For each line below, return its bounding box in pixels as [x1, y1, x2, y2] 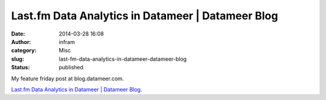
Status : [11, 64, 30, 71]
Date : [11, 30, 25, 37]
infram [59, 38, 75, 45]
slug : [11, 55, 24, 63]
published [59, 64, 84, 71]
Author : [11, 38, 31, 45]
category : [11, 47, 37, 54]
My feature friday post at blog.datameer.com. [11, 75, 124, 82]
